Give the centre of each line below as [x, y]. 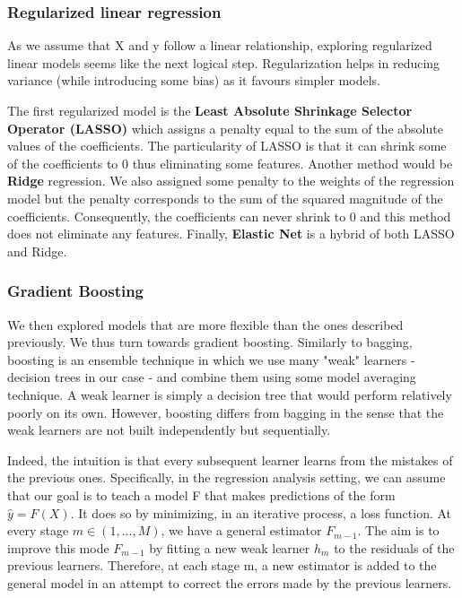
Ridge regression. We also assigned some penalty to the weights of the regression [231, 181]
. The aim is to [398, 530]
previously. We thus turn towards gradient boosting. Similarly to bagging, [210, 342]
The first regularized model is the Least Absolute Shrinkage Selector [210, 110]
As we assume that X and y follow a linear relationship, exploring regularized [220, 45]
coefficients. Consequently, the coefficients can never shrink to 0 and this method [229, 216]
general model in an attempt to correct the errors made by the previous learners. [230, 582]
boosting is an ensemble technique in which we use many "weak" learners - [211, 359]
